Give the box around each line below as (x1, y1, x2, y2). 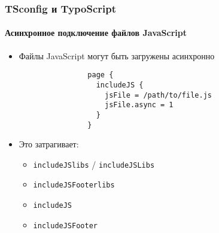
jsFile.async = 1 (104, 101, 174, 110)
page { (87, 71, 114, 80)
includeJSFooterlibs (33, 181, 115, 190)
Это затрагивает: (19, 138, 79, 150)
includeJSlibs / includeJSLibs (33, 158, 155, 170)
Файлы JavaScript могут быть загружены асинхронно (19, 49, 215, 62)
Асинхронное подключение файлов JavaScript (5, 26, 187, 39)
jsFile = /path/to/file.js (104, 90, 212, 99)
